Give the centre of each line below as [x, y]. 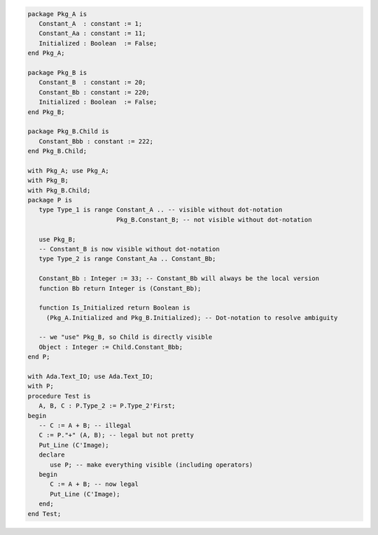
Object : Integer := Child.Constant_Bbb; [111, 347]
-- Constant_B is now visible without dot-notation [129, 249]
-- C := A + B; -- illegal [85, 425]
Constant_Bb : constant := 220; [94, 92]
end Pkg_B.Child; [57, 151]
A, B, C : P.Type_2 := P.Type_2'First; [107, 406]
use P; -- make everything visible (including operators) [152, 465]
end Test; [44, 514]
